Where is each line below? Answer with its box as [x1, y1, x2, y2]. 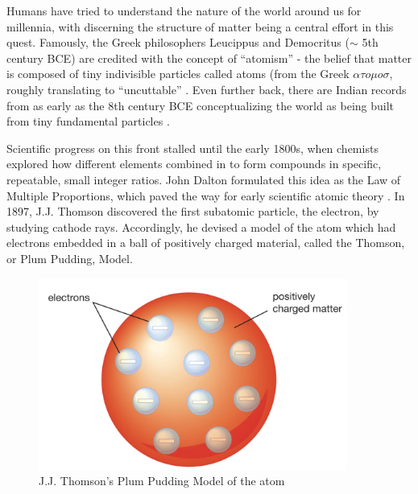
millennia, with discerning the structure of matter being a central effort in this [6, 18, 394, 35]
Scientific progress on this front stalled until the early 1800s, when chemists [6, 139, 379, 156]
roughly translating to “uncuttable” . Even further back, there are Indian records [6, 80, 407, 97]
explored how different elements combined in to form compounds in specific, [6, 155, 382, 172]
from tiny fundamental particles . [6, 113, 170, 130]
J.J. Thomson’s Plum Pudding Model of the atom [39, 472, 285, 489]
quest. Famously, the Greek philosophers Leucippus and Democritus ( [6, 34, 350, 51]
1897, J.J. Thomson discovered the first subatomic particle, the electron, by [6, 203, 379, 220]
